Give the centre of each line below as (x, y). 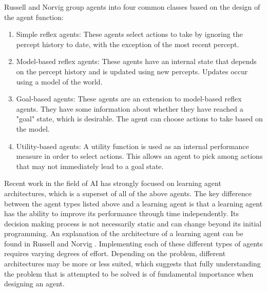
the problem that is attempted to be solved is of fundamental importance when (129, 273)
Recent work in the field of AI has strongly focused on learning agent (113, 183)
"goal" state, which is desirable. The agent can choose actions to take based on (139, 119)
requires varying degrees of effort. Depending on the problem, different (115, 253)
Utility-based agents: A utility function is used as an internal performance (132, 146)
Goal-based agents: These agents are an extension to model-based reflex (129, 99)
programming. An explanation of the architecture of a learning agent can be (124, 233)
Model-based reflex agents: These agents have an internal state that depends (136, 61)
